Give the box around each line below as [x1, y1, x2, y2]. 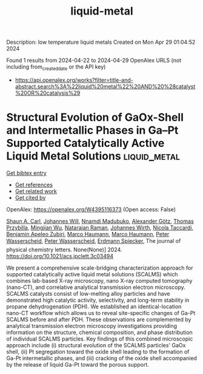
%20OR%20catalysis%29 [15, 89, 81, 97]
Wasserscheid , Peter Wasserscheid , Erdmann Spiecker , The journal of [6, 237, 181, 244]
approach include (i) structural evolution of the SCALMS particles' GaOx [6, 341, 186, 348]
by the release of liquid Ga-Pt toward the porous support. [6, 361, 150, 368]
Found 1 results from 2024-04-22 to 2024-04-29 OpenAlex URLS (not [6, 56, 182, 64]
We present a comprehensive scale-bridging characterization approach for [6, 264, 193, 271]
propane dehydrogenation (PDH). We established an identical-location [6, 302, 182, 310]
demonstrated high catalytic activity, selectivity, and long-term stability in [6, 296, 190, 304]
